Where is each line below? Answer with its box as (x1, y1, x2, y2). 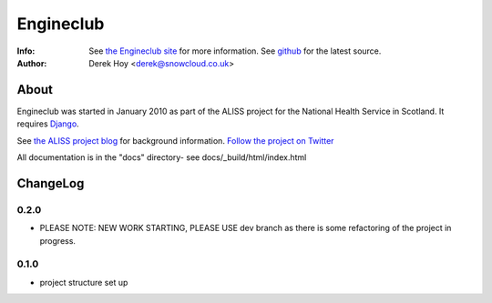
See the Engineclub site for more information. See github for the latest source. (88, 45, 382, 56)
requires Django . (16, 118, 79, 129)
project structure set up (39, 277, 128, 288)
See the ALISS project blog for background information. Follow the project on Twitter (16, 135, 334, 146)
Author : (16, 57, 47, 68)
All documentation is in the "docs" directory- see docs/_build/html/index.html (16, 152, 307, 163)
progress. (39, 235, 77, 246)
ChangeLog (16, 176, 85, 191)
